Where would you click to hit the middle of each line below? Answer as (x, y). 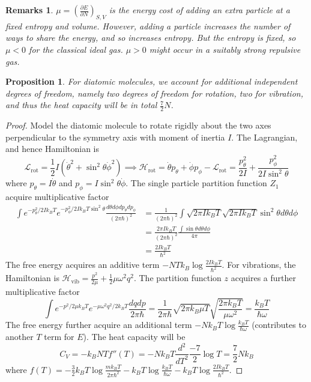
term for (59, 337)
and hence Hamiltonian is (53, 149)
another (20, 337)
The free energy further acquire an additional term (99, 325)
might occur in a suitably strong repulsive (225, 49)
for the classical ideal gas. (76, 49)
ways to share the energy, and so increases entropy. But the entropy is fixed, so (151, 38)
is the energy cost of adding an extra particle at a (199, 10)
